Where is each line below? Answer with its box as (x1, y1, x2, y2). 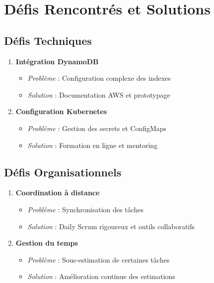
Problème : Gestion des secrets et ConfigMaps (27, 123, 167, 133)
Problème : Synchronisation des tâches (27, 204, 144, 214)
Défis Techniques (4, 32, 92, 48)
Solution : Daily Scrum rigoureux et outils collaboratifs (27, 221, 195, 231)
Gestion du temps (15, 238, 78, 248)
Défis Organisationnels (4, 164, 122, 179)
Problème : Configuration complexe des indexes (27, 73, 171, 83)
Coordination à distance (15, 187, 100, 198)
